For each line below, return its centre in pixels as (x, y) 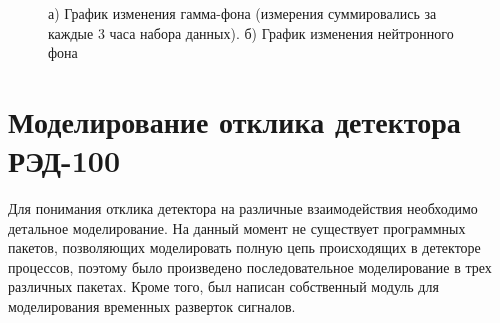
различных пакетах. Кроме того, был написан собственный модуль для (223, 286)
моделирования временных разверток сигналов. (152, 306)
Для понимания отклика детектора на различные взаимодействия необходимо (243, 208)
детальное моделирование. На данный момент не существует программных (237, 227)
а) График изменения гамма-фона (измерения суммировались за (242, 13)
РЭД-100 (64, 160)
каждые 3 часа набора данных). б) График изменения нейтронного (251, 32)
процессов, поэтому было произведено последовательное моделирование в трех (250, 266)
